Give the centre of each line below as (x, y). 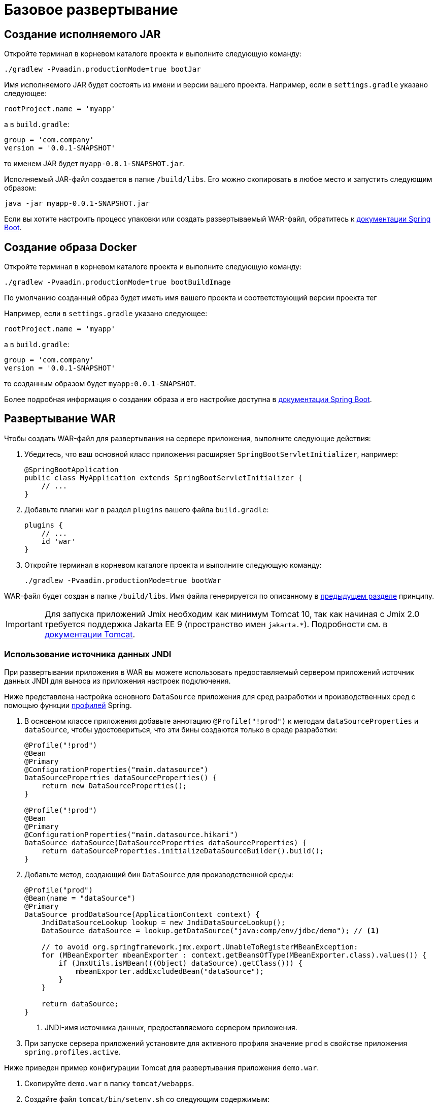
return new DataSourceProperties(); (114, 786)
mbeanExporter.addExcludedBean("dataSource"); (170, 971)
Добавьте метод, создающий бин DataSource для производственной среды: (159, 874)
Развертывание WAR (60, 419)
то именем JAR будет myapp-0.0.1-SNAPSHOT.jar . (95, 164)
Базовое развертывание (91, 10)
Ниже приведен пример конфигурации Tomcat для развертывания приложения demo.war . (162, 1067)
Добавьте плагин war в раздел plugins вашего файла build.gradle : (147, 509)
